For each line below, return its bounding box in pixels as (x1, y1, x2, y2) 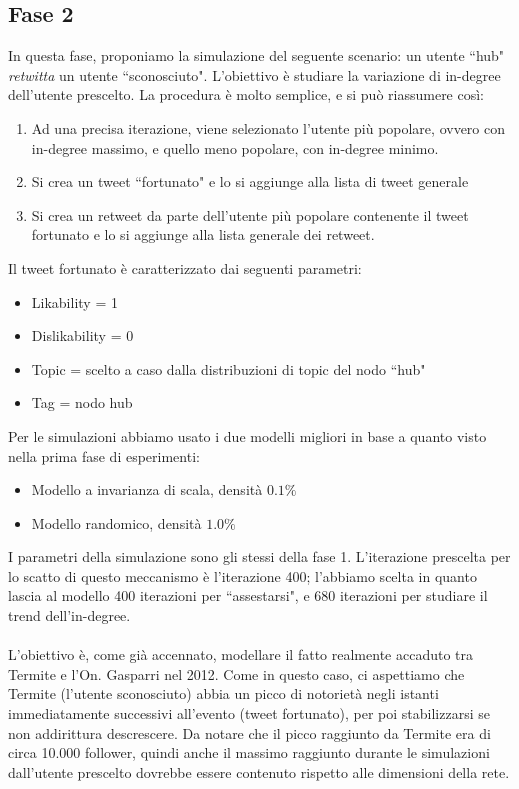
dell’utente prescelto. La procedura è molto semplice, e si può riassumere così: (8, 84, 485, 105)
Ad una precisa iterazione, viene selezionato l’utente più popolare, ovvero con (31, 117, 505, 138)
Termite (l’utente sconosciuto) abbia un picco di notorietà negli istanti (8, 683, 439, 704)
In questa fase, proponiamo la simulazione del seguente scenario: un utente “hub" (8, 45, 505, 66)
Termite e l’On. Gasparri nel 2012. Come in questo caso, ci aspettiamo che (8, 663, 465, 684)
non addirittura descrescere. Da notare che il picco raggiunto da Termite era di (8, 722, 491, 743)
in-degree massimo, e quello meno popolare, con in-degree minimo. (31, 137, 439, 158)
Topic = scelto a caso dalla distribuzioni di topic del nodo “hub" (31, 358, 426, 379)
